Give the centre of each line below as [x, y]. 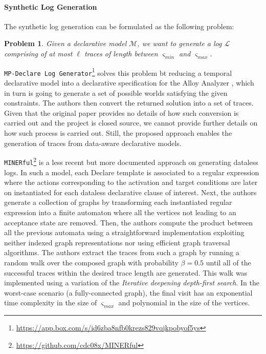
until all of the [228, 262]
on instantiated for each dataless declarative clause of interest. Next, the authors [130, 192]
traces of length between [121, 53]
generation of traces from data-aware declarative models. [93, 143]
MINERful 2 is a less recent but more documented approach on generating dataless [131, 161]
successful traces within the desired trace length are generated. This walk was [126, 272]
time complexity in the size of [51, 303]
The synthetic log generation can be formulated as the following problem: [119, 26]
